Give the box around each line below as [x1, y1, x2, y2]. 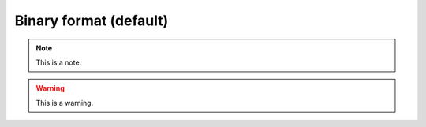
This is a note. [35, 58, 82, 67]
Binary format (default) [14, 12, 169, 29]
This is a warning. [35, 98, 94, 107]
